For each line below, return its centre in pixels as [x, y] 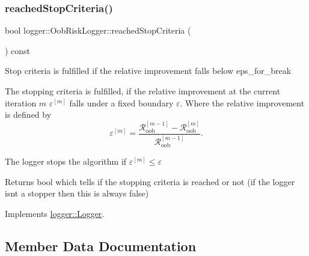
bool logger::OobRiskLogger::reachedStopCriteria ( [98, 30]
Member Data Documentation [101, 245]
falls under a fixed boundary [121, 102]
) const [18, 50]
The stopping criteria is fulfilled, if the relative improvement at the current [143, 91]
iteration [21, 102]
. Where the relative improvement [242, 102]
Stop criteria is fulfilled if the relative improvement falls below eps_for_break [148, 71]
